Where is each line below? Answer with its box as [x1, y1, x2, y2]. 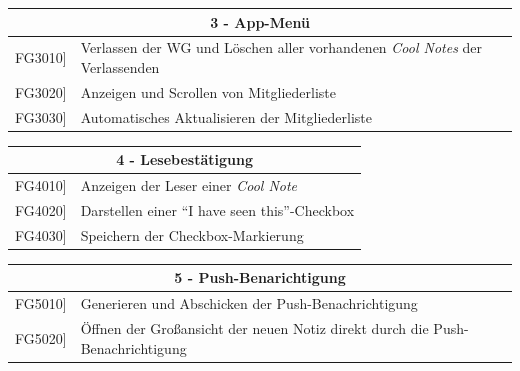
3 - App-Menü [210, 11, 310, 32]
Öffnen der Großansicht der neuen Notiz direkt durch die [80, 318, 429, 339]
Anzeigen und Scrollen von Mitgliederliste [80, 81, 336, 102]
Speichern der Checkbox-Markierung [80, 224, 304, 245]
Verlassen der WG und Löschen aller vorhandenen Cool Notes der [80, 37, 483, 58]
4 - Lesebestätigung [116, 149, 253, 170]
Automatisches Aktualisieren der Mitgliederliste [80, 106, 372, 127]
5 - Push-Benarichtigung [174, 267, 346, 288]
